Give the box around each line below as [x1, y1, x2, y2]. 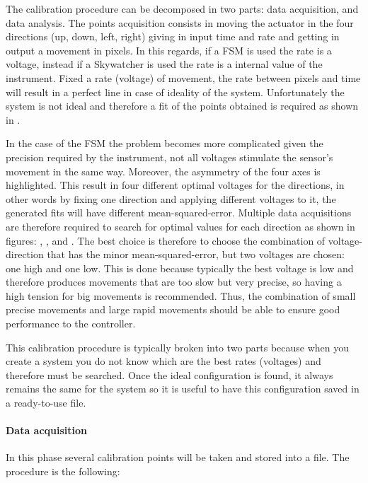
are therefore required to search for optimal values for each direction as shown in [6, 219, 355, 233]
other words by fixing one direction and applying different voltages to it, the [6, 191, 336, 206]
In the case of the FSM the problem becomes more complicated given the [6, 136, 323, 151]
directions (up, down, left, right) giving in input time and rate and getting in [6, 29, 340, 44]
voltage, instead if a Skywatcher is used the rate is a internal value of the [6, 57, 323, 71]
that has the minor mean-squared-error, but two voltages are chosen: [47, 247, 345, 262]
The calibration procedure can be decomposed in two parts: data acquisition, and [6, 1, 359, 16]
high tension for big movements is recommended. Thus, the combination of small [6, 288, 356, 303]
